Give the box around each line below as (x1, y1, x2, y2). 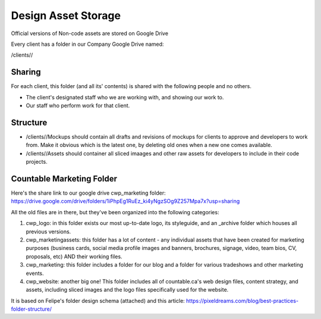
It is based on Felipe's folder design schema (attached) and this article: (11, 297, 185, 304)
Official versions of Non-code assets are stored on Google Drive (11, 30, 169, 37)
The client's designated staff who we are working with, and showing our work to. (26, 93, 224, 101)
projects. (26, 158, 48, 165)
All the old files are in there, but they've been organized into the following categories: (11, 208, 219, 215)
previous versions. (26, 228, 71, 235)
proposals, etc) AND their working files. (26, 253, 122, 260)
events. (26, 270, 44, 277)
